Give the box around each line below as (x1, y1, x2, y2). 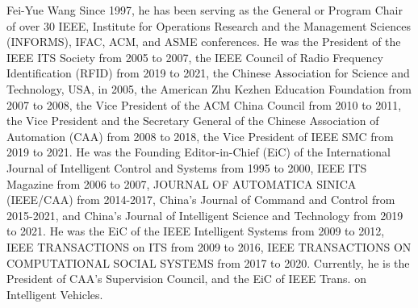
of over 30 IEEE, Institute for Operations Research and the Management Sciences (6, 17, 411, 34)
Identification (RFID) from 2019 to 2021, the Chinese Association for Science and (6, 65, 410, 81)
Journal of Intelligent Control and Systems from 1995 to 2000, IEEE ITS (6, 159, 367, 176)
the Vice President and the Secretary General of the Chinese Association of (6, 112, 379, 129)
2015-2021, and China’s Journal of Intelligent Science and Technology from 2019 (6, 206, 403, 223)
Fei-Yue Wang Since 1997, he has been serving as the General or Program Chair (6, 2, 403, 18)
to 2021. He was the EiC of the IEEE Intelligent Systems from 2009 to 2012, (6, 223, 385, 239)
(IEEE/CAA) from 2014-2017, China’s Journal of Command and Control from (6, 191, 395, 208)
